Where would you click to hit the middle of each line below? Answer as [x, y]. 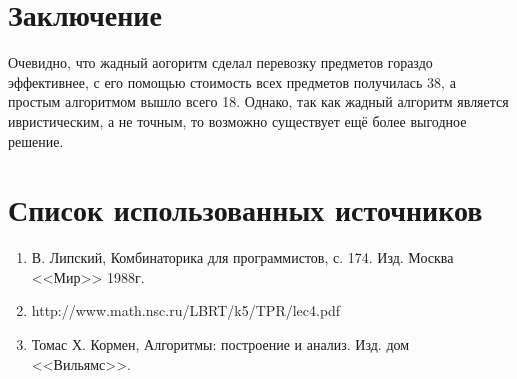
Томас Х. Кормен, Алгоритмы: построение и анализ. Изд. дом [220, 344]
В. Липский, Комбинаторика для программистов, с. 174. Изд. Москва [242, 257]
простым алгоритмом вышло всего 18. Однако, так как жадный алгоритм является [258, 101]
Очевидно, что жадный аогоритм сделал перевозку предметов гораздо [220, 62]
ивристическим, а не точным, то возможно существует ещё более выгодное [237, 120]
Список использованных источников [245, 209]
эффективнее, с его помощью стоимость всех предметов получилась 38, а [232, 81]
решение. [36, 140]
